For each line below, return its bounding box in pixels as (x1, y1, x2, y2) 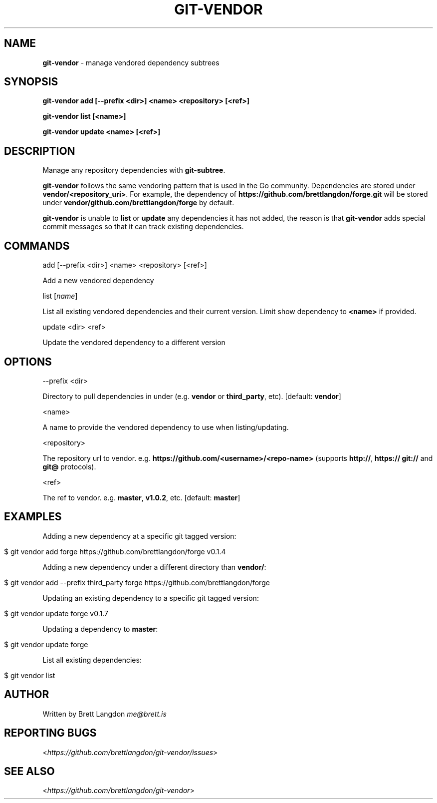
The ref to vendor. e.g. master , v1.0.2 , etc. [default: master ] (42, 493, 240, 502)
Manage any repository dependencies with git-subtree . (42, 166, 225, 175)
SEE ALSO (4, 765, 55, 778)
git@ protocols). (42, 462, 96, 471)
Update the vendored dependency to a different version (42, 338, 225, 347)
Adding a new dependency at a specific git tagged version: (42, 531, 236, 540)
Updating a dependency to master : (42, 624, 158, 633)
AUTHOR (4, 688, 49, 701)
